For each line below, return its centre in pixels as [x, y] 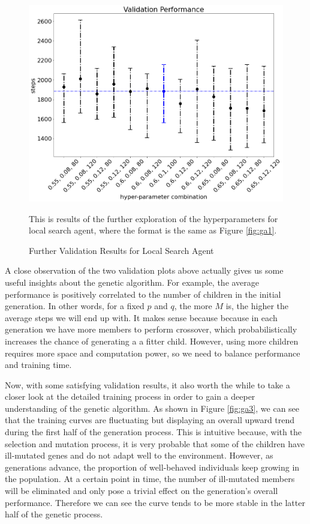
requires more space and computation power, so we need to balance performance [153, 353]
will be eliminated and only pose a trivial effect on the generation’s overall [142, 491]
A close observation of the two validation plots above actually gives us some [144, 270]
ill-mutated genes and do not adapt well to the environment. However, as [139, 455]
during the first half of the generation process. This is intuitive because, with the [153, 432]
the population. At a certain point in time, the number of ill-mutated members [150, 479]
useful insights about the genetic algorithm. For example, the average [132, 282]
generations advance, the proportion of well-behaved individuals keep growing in [152, 467]
